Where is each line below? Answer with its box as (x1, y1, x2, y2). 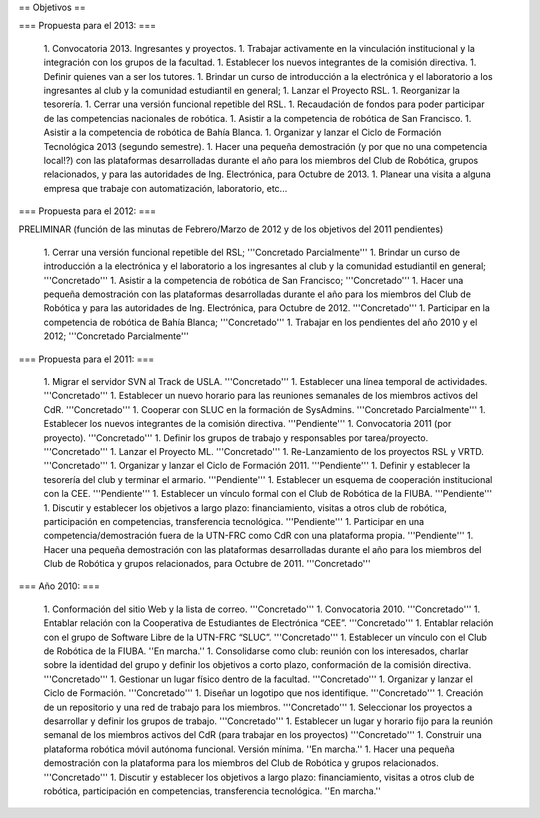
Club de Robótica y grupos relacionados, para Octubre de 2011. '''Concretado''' (43, 558, 371, 570)
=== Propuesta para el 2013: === (18, 20, 157, 32)
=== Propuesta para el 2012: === (18, 205, 157, 217)
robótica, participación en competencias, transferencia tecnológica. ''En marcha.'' (43, 785, 382, 797)
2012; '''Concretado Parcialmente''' (43, 330, 190, 342)
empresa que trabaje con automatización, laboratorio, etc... (43, 182, 288, 194)
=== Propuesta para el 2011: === (18, 353, 155, 365)
